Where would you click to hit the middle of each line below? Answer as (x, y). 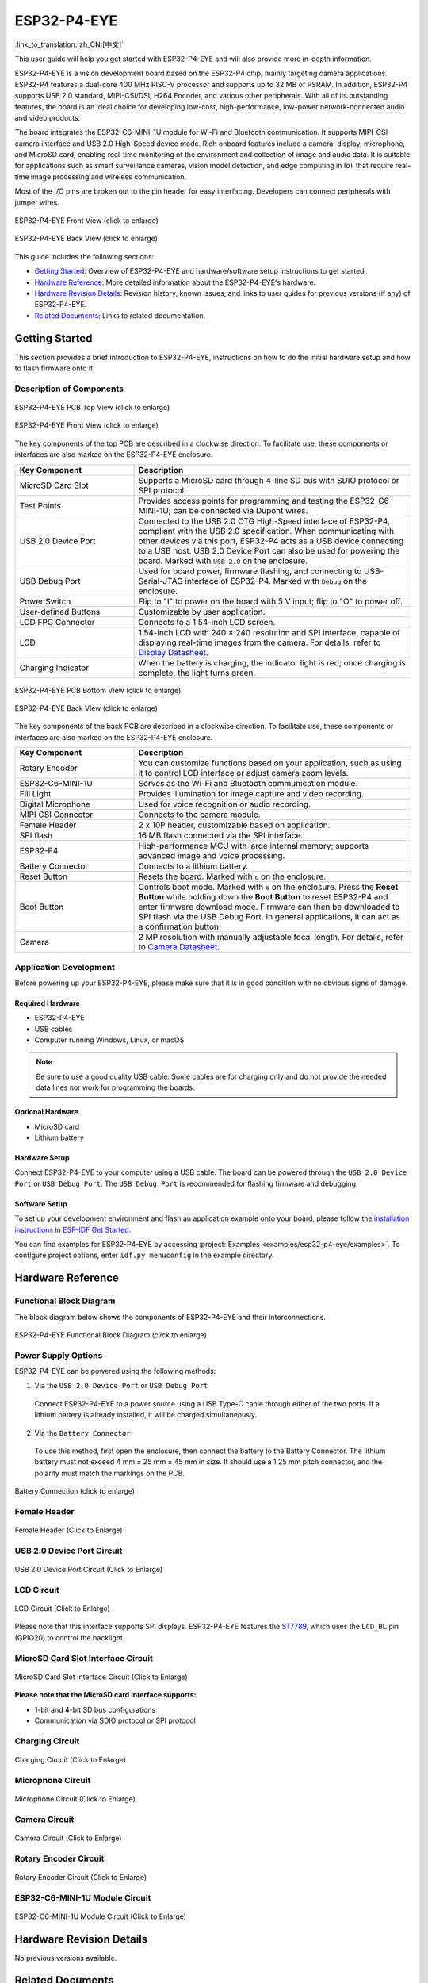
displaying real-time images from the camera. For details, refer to (260, 642)
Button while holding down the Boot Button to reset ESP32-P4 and (263, 897)
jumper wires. (37, 202)
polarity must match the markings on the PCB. (110, 1473)
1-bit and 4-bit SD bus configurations (95, 1709)
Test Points (40, 505)
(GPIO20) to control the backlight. (70, 1637)
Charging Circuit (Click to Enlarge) (71, 1759)
